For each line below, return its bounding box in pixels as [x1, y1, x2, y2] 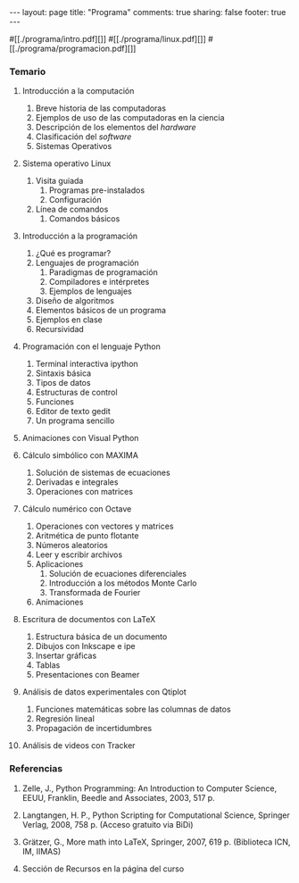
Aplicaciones [35, 559, 84, 570]
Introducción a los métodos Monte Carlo [48, 578, 197, 588]
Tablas [35, 660, 61, 671]
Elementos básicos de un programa [35, 305, 167, 316]
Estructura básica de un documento [35, 631, 168, 642]
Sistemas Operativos [35, 141, 112, 152]
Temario [9, 65, 46, 78]
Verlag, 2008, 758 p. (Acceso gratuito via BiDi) [21, 819, 194, 829]
